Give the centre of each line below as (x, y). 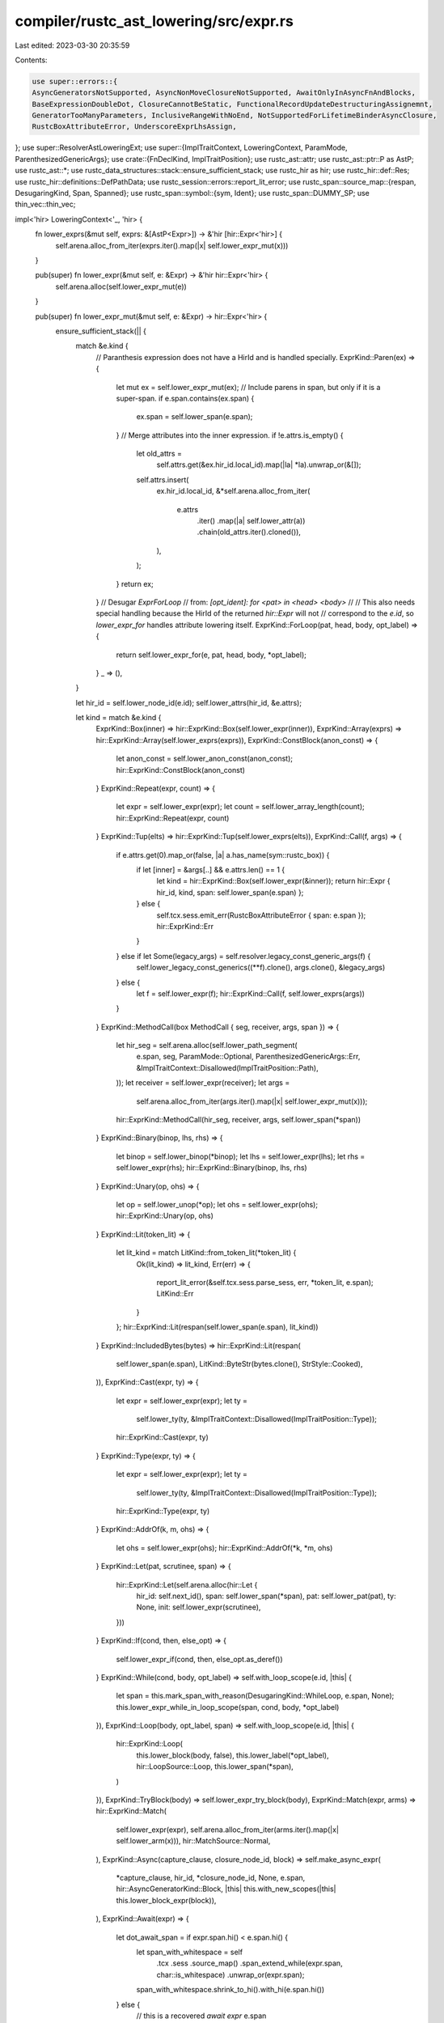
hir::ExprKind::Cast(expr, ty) (163, 1437)
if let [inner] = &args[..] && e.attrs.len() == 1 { (211, 869)
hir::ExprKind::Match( (131, 1811)
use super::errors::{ (75, 81)
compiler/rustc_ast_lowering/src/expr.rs (154, 21)
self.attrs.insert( (163, 479)
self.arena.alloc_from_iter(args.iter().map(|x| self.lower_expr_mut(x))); (252, 1101)
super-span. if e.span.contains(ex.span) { (185, 398)
